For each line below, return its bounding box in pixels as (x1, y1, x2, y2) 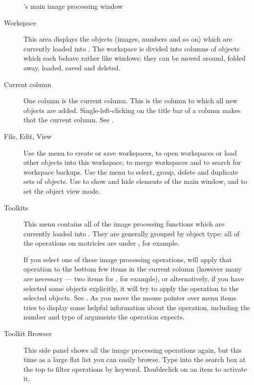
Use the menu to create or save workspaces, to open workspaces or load (23, 147, 237, 158)
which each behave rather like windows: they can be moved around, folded (23, 53, 246, 63)
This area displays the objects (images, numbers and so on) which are (23, 34, 232, 44)
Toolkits (4, 202, 28, 212)
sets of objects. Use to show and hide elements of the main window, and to (23, 176, 247, 186)
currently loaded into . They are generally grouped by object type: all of (23, 228, 240, 238)
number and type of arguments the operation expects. (23, 312, 185, 322)
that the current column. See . (23, 114, 114, 125)
